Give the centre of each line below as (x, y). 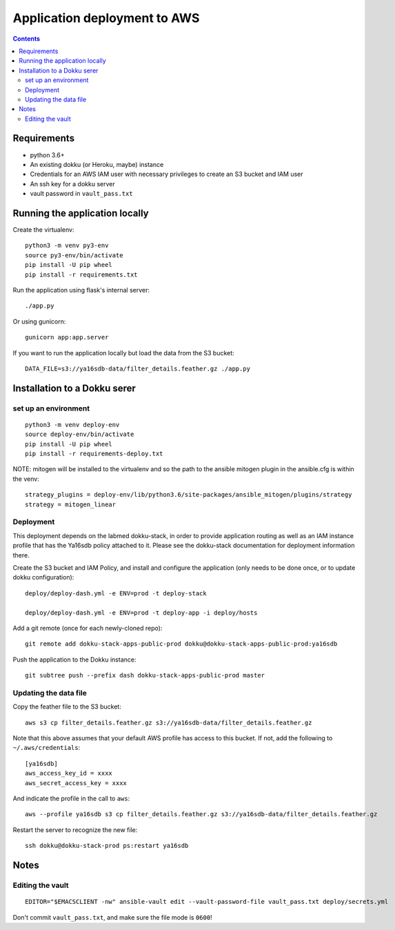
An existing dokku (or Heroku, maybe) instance (97, 164)
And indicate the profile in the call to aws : (71, 798)
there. (21, 555)
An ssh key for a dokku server (72, 184)
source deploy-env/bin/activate (80, 434)
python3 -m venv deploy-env (72, 425)
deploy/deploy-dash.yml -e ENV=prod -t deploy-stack (116, 593)
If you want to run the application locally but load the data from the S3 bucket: (123, 353)
